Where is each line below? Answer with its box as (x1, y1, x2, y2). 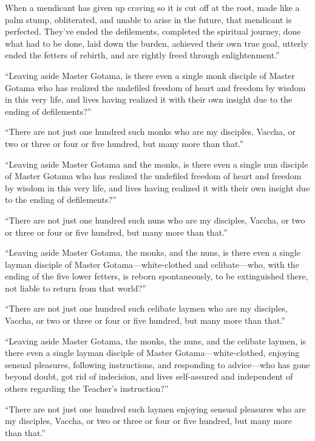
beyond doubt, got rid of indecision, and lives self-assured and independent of (5, 370, 293, 383)
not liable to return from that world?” (5, 281, 146, 294)
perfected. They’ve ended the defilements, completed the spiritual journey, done (5, 25, 301, 38)
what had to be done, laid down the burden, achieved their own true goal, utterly (5, 36, 308, 49)
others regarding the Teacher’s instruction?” (5, 382, 169, 395)
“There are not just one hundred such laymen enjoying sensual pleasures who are (5, 402, 306, 415)
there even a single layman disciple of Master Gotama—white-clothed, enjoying (5, 346, 300, 359)
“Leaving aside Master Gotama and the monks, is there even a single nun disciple (5, 157, 308, 170)
